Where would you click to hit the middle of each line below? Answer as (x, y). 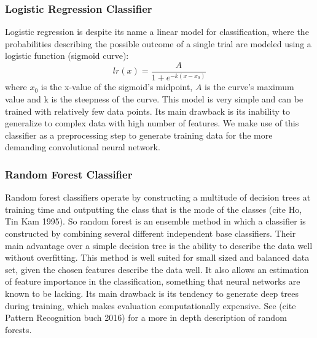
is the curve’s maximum (249, 87)
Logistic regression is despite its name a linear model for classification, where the (157, 32)
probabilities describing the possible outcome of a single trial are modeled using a (158, 43)
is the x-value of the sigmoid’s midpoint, (117, 87)
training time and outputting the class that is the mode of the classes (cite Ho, (154, 209)
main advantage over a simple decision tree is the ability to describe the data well (159, 245)
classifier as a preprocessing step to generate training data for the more (139, 135)
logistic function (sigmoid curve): (67, 56)
